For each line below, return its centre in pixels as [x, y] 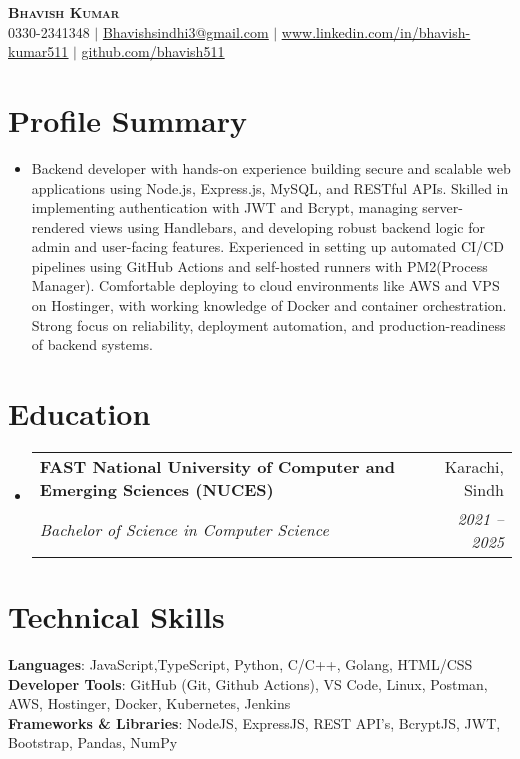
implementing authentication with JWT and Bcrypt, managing [224, 207]
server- [442, 207]
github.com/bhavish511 [153, 51]
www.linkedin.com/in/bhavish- [376, 31]
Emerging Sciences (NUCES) [156, 489]
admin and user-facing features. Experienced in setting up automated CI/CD [267, 246]
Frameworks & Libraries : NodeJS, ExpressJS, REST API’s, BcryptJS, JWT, [254, 722]
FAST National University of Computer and [217, 466]
